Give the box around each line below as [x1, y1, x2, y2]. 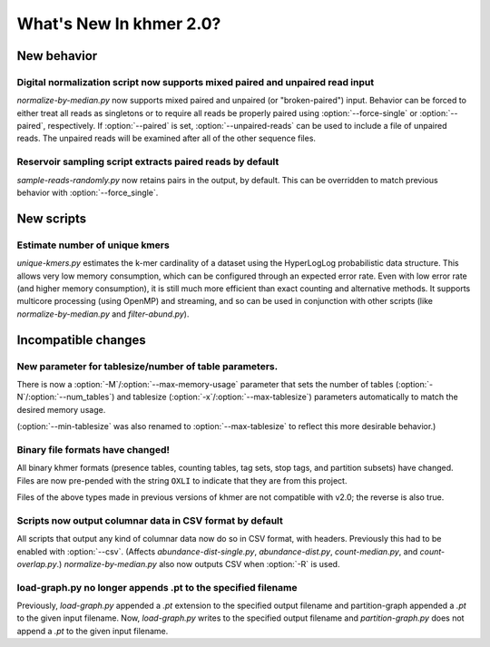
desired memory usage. [16, 404, 106, 415]
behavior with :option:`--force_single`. [16, 187, 159, 199]
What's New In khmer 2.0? [16, 14, 221, 34]
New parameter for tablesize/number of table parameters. [16, 359, 279, 372]
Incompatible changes [16, 332, 147, 348]
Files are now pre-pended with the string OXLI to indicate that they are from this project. [16, 475, 348, 485]
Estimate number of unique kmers [16, 239, 170, 251]
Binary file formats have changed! [16, 443, 170, 456]
